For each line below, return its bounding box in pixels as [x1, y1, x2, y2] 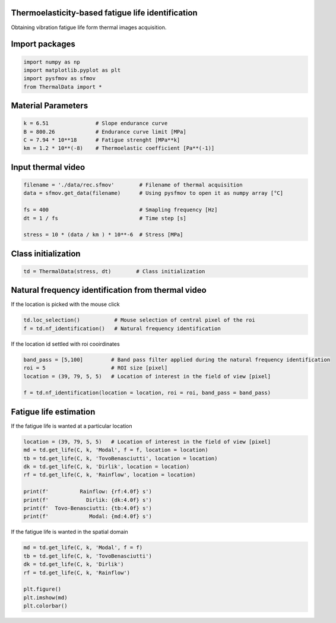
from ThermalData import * [23, 83, 102, 90]
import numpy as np [23, 58, 80, 65]
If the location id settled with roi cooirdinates [11, 340, 120, 347]
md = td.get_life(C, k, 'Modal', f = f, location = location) [23, 447, 208, 454]
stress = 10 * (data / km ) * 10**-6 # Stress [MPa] [23, 232, 183, 238]
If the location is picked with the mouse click [11, 301, 120, 308]
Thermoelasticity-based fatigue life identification [11, 8, 198, 18]
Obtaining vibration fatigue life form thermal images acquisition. [11, 24, 167, 31]
